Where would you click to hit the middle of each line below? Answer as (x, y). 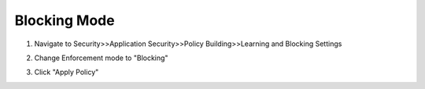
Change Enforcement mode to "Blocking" (101, 58)
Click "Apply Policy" (67, 72)
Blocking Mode (65, 20)
